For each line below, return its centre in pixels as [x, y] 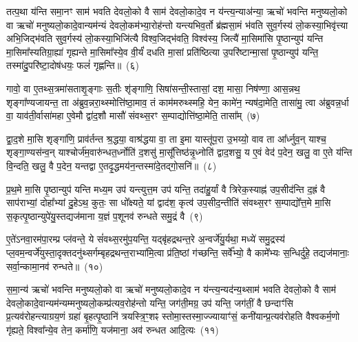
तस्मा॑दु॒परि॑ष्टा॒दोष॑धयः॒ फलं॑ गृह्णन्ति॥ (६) [73, 65]
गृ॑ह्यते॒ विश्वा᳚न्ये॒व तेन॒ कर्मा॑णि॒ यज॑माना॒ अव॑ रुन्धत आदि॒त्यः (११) [113, 329]
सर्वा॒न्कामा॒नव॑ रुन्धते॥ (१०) [55, 266]
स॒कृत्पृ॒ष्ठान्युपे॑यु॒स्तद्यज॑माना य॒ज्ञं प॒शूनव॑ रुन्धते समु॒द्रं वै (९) [105, 215]
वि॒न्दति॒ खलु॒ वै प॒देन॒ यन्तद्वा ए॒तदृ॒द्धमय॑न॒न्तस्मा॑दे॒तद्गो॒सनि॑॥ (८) [112, 165]
